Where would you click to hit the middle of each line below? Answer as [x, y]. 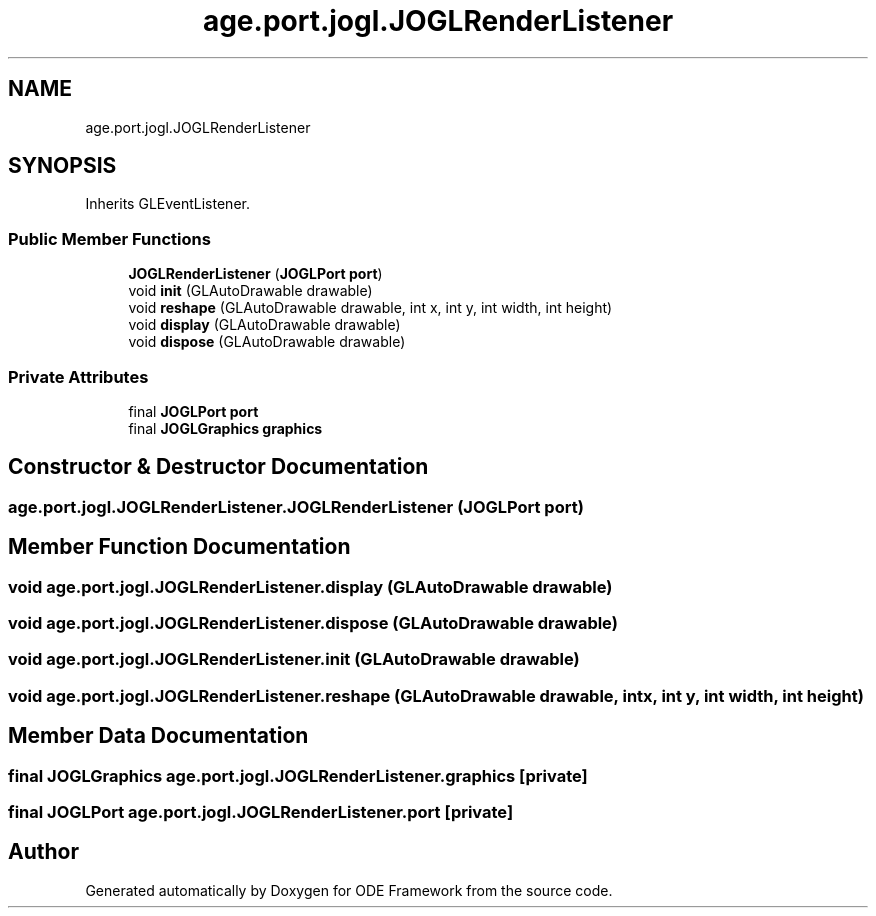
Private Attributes [78, 376]
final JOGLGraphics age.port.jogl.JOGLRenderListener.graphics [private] [298, 775]
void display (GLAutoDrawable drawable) [264, 325]
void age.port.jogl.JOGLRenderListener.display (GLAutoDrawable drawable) [310, 586]
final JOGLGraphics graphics [225, 428]
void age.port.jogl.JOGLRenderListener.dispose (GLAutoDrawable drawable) [313, 623]
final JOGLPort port [193, 411]
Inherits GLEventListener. [167, 204]
